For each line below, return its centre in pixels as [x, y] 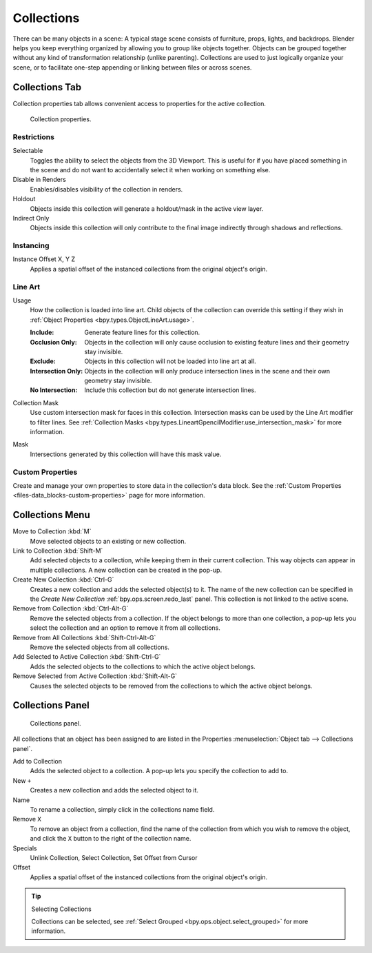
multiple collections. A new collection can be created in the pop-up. [126, 570]
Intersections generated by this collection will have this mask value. [126, 454]
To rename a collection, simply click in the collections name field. [122, 810]
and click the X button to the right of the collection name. [111, 839]
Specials [25, 848]
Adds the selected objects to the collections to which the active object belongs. [143, 666]
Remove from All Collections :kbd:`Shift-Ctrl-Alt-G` [84, 637]
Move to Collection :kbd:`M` [52, 531]
